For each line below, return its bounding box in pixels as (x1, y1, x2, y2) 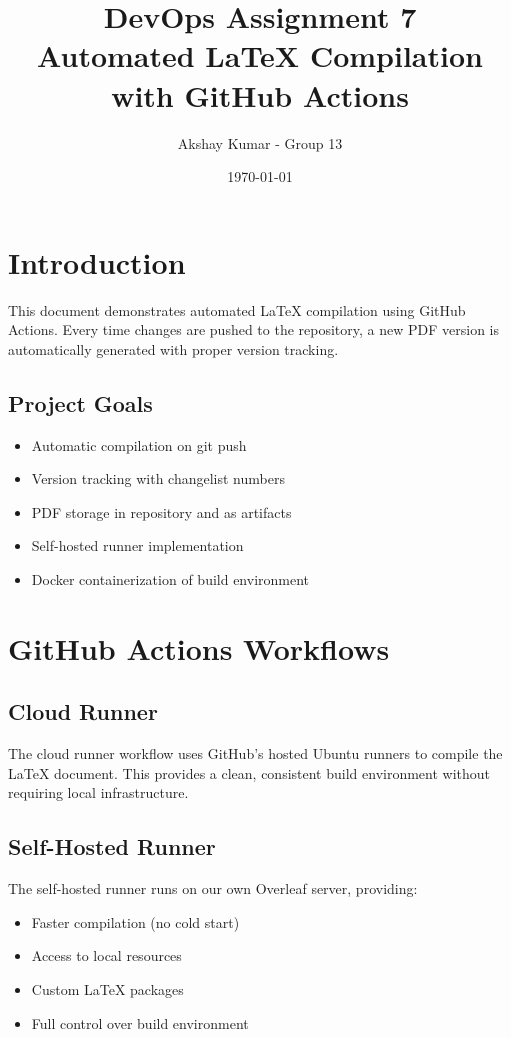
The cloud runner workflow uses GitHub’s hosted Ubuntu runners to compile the (8, 743, 503, 764)
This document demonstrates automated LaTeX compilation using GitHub (8, 299, 466, 320)
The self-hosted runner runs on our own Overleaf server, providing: (8, 878, 418, 899)
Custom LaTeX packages (31, 978, 184, 999)
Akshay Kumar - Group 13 (177, 132, 343, 153)
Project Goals (8, 387, 153, 418)
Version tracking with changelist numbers (31, 468, 285, 489)
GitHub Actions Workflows (8, 627, 390, 668)
